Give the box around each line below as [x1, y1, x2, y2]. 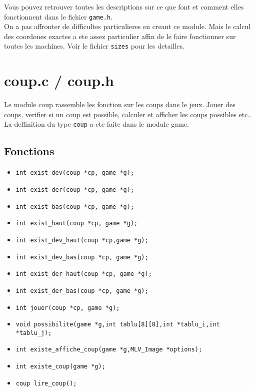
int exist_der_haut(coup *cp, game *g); [15, 270, 152, 278]
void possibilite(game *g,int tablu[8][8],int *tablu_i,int [15, 321, 220, 328]
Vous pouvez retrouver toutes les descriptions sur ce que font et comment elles [4, 2, 244, 12]
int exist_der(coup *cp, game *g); [15, 186, 134, 193]
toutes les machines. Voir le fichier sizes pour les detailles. [4, 41, 184, 51]
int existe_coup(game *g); [15, 363, 105, 370]
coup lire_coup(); [15, 379, 77, 387]
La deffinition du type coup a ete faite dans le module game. [4, 119, 189, 129]
